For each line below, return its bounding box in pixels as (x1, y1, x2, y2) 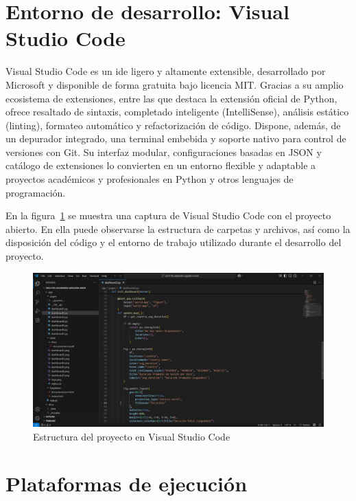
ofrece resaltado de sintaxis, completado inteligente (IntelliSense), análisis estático (5, 104, 349, 119)
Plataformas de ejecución (5, 469, 248, 498)
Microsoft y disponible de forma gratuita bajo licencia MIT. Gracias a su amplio (5, 77, 344, 91)
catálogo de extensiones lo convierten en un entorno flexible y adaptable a (5, 158, 316, 172)
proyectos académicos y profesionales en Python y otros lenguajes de (5, 172, 294, 186)
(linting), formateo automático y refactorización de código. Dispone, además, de (5, 118, 341, 132)
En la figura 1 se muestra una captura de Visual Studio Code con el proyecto (5, 208, 331, 223)
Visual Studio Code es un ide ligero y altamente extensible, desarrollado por (5, 64, 326, 78)
